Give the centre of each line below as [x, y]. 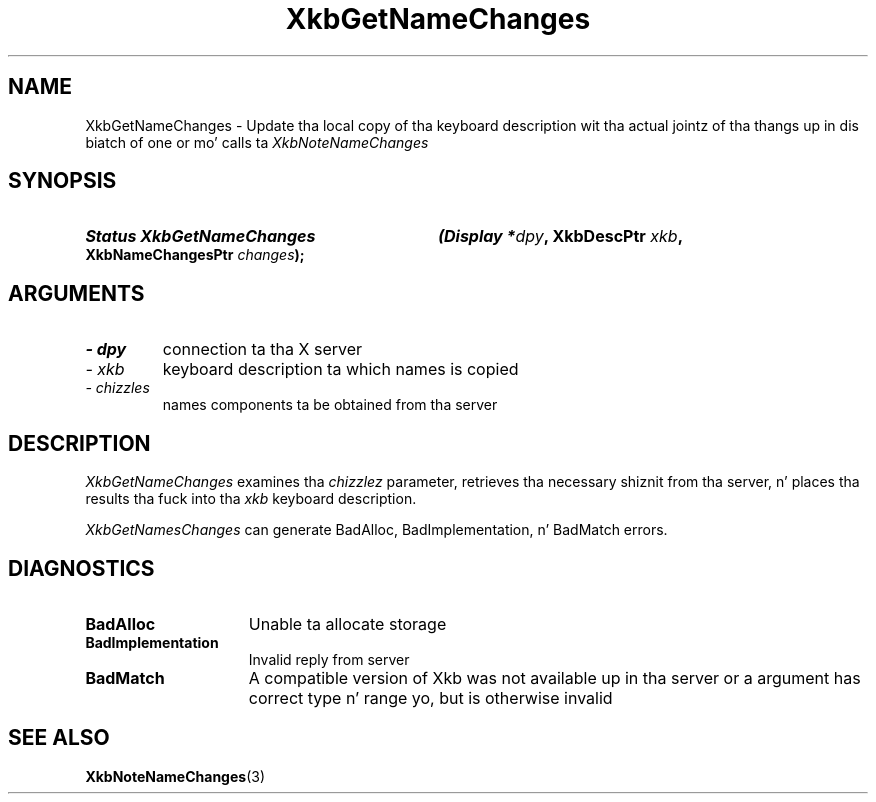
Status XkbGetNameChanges [200, 236]
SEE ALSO [59, 738]
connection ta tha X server [262, 349]
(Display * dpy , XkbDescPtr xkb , [560, 236]
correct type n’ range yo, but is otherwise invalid [430, 697]
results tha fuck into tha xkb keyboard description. [251, 499]
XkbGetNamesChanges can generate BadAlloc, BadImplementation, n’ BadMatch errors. [376, 530]
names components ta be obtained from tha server [330, 405]
